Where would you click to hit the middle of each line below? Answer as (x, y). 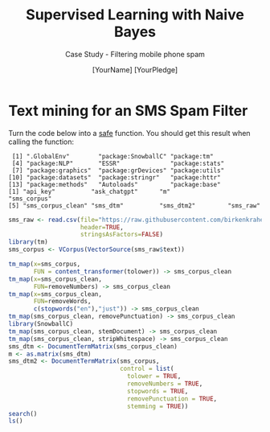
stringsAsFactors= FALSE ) (121, 235)
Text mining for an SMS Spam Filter (128, 111)
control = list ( (147, 369)
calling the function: (41, 142)
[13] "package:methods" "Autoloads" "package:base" (115, 184)
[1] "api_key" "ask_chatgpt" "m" (90, 191)
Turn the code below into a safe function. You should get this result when (129, 133)
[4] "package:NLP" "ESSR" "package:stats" (118, 163)
